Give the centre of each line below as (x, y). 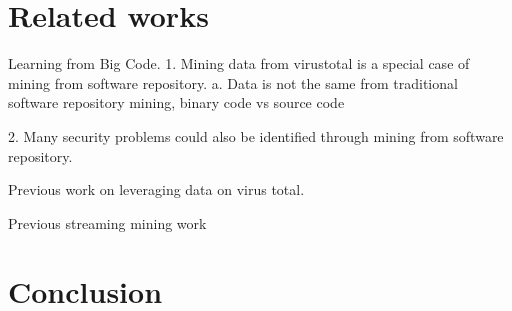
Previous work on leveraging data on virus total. (156, 189)
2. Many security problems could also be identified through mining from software (256, 135)
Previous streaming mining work (107, 222)
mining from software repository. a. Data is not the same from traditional (233, 82)
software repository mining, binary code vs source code (176, 102)
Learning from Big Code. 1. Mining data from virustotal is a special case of (239, 63)
